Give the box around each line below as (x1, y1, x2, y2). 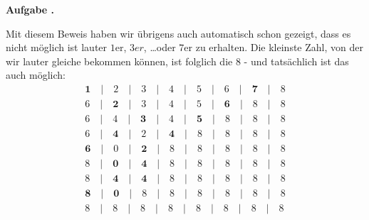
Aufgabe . (6, 2, 55, 16)
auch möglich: (6, 67, 66, 82)
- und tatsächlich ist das (244, 53, 349, 68)
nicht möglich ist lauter (6, 40, 108, 55)
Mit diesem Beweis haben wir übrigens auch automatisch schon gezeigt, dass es (6, 26, 351, 40)
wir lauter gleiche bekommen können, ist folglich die (6, 53, 233, 68)
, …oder (143, 40, 176, 55)
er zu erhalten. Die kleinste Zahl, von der (184, 40, 363, 55)
